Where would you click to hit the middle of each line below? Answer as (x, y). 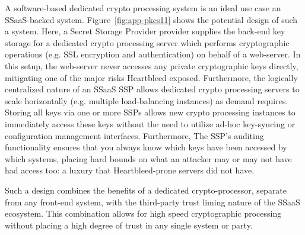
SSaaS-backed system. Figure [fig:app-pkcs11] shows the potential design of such (151, 19)
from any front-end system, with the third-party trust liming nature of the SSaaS (152, 202)
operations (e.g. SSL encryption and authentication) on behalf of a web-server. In (153, 54)
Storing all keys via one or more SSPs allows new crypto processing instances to (150, 112)
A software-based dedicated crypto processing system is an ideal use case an (143, 8)
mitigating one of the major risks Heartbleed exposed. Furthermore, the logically (151, 77)
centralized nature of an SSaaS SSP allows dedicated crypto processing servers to (152, 89)
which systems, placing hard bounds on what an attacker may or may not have (148, 158)
